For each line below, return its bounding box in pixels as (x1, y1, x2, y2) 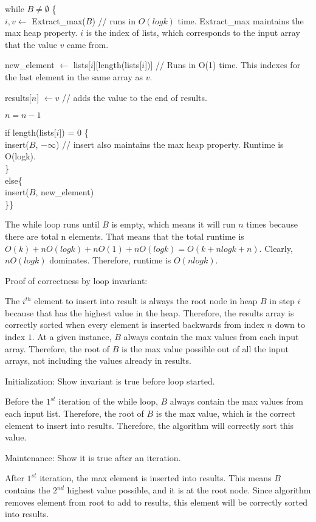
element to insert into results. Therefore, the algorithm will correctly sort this (5, 419, 294, 431)
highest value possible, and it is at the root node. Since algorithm (67, 484, 311, 496)
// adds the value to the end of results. (61, 91, 207, 103)
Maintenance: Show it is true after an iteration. (5, 451, 181, 464)
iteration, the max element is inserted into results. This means (39, 472, 272, 484)
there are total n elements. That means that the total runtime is (5, 229, 244, 242)
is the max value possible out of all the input (122, 342, 289, 355)
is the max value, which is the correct (156, 407, 296, 420)
